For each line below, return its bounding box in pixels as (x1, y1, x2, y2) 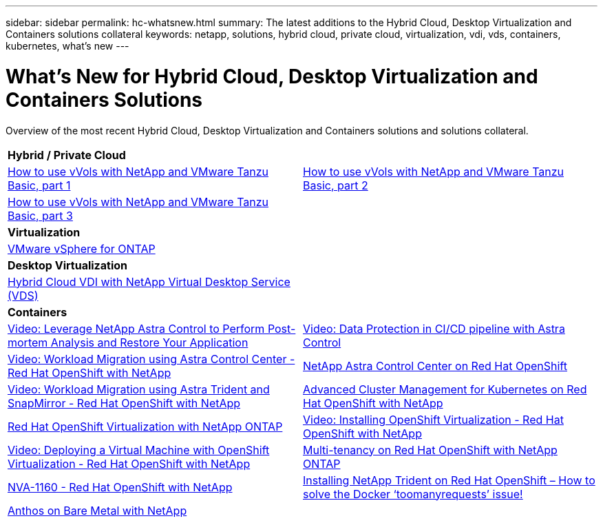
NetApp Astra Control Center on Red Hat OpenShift (303, 358, 567, 373)
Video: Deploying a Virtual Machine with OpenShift (8, 442, 270, 457)
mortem (8, 335, 48, 349)
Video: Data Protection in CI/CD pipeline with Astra (303, 321, 565, 336)
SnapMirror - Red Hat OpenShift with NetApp (8, 396, 241, 410)
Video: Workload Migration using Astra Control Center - (8, 351, 295, 366)
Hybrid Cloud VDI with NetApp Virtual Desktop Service (8, 274, 290, 289)
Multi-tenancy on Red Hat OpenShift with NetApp (303, 442, 558, 457)
